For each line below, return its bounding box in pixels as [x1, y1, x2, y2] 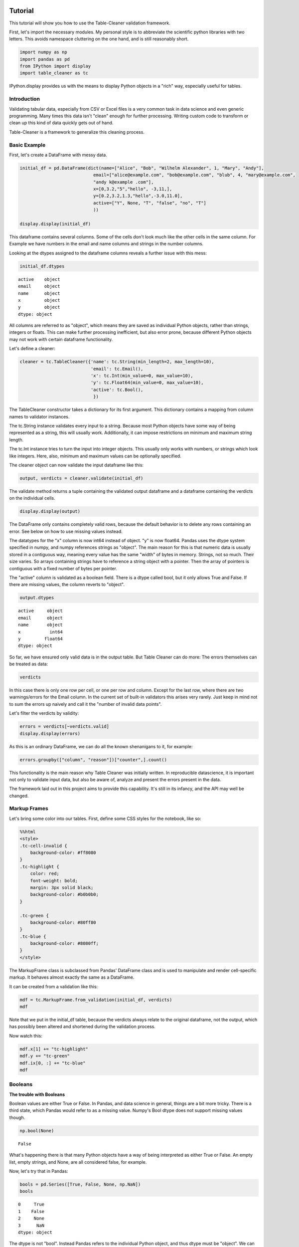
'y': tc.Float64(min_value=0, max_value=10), [90, 380, 204, 386]
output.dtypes [19, 595, 54, 601]
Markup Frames [9, 805, 48, 812]
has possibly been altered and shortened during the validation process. [9, 1024, 155, 1030]
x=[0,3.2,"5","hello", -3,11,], [93, 186, 172, 192]
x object [18, 297, 60, 303]
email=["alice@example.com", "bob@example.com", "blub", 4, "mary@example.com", [93, 172, 296, 178]
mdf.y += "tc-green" [19, 1053, 70, 1059]
